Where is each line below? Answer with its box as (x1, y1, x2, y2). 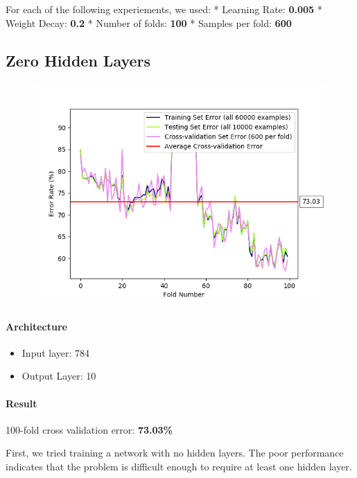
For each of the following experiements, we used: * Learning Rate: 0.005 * (6, 2, 322, 16)
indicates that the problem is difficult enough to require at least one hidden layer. (6, 459, 352, 473)
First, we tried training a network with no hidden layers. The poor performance (6, 445, 344, 460)
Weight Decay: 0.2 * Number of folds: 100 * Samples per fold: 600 (6, 15, 292, 30)
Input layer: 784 (21, 345, 90, 360)
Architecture (6, 319, 67, 333)
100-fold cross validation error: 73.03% (6, 422, 173, 436)
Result (6, 396, 37, 410)
